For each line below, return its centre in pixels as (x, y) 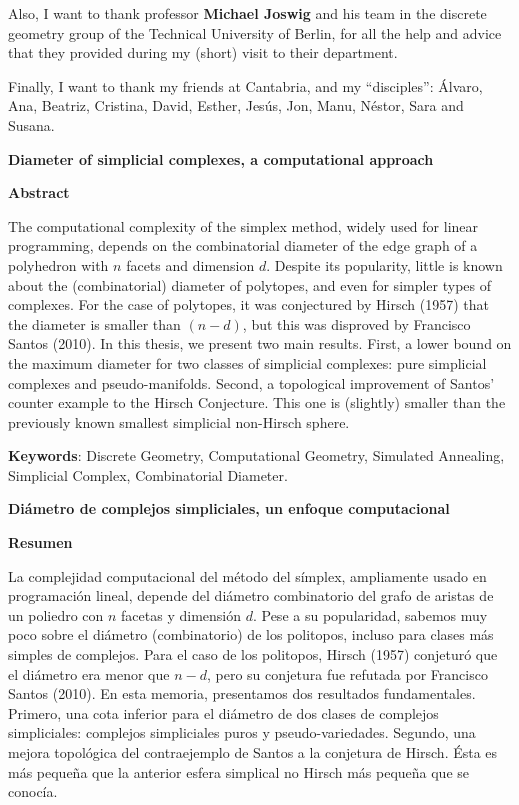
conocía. (33, 791)
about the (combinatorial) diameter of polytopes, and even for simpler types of (250, 284)
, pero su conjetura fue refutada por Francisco (347, 673)
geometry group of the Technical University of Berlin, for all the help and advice (255, 32)
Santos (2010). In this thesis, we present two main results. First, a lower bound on (260, 343)
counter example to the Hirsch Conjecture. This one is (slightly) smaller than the (257, 402)
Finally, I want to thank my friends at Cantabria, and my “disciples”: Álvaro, (245, 85)
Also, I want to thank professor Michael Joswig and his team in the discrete (247, 13)
